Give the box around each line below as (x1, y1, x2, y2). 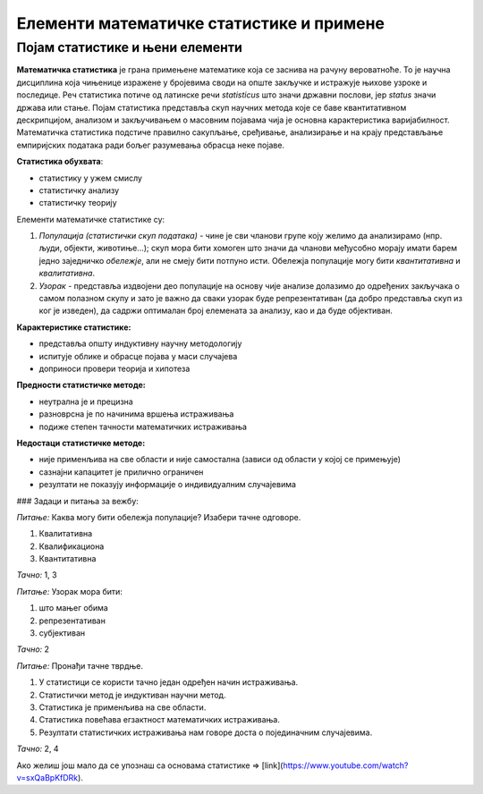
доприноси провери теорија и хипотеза (38, 363, 191, 374)
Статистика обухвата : (16, 156, 104, 167)
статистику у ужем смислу (38, 173, 143, 183)
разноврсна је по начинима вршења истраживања (38, 409, 234, 419)
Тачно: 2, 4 (16, 743, 59, 755)
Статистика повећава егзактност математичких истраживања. (38, 714, 281, 725)
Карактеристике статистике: (16, 322, 131, 333)
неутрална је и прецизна (38, 396, 133, 407)
